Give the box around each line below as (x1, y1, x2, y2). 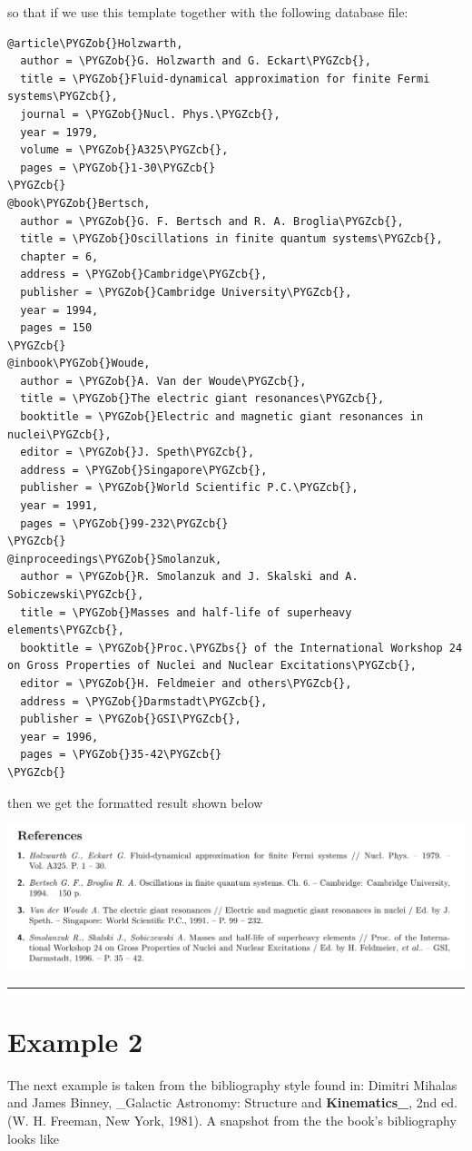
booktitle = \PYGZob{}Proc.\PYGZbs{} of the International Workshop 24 (20, 641, 463, 654)
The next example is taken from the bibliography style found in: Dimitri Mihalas (7, 1075, 457, 1094)
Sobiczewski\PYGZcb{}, (7, 588, 144, 601)
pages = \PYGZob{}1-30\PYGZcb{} (20, 161, 216, 174)
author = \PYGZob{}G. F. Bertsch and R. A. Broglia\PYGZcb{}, (20, 214, 404, 228)
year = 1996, (20, 730, 99, 743)
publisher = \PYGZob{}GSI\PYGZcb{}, (20, 713, 241, 726)
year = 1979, (20, 125, 99, 139)
